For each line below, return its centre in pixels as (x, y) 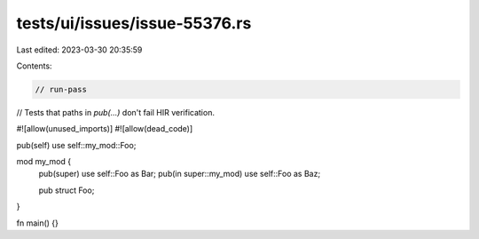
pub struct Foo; (67, 190)
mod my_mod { (43, 162)
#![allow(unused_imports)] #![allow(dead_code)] (105, 129)
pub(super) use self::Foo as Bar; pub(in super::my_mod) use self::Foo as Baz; (180, 174)
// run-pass (61, 89)
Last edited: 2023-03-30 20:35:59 (79, 50)
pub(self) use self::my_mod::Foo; (76, 145)
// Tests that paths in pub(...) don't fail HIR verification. (115, 112)
